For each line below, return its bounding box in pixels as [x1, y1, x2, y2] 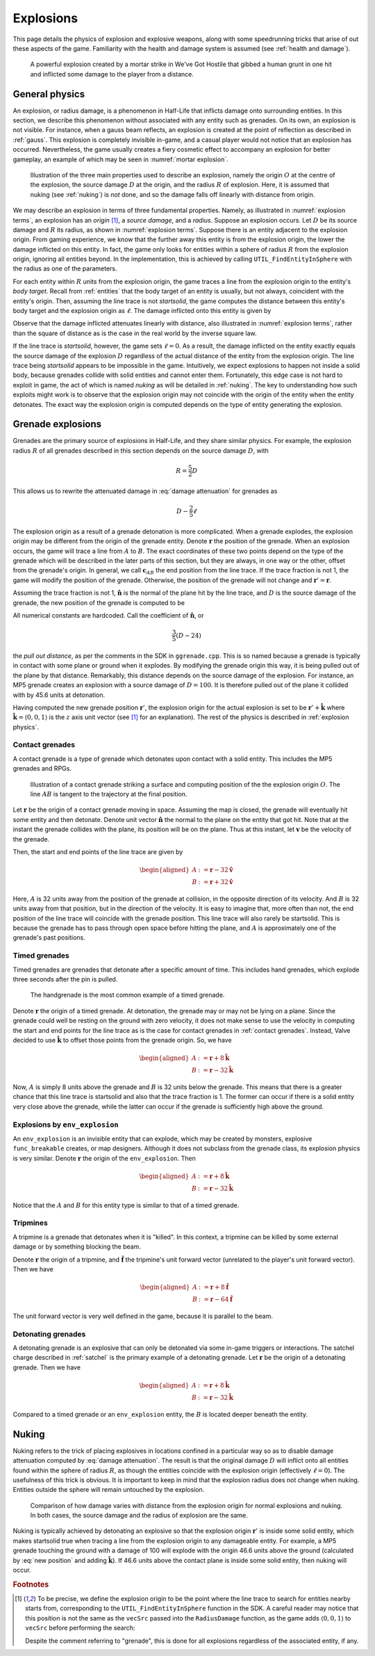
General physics [12, 88, 85, 100]
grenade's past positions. [12, 933, 86, 942]
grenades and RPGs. [12, 764, 72, 773]
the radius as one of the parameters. [12, 264, 117, 273]
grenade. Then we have [12, 1363, 81, 1372]
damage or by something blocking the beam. [12, 1242, 142, 1251]
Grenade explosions [12, 418, 102, 431]
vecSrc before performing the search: [25, 1624, 135, 1632]
